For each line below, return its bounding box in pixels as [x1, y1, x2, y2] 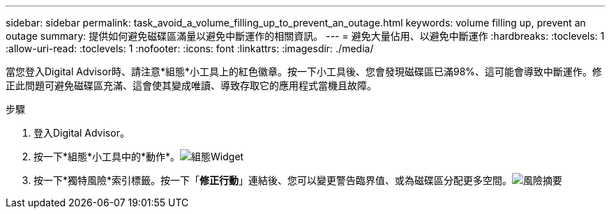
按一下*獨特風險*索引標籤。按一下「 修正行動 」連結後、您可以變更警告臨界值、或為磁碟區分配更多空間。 [33, 174, 513, 186]
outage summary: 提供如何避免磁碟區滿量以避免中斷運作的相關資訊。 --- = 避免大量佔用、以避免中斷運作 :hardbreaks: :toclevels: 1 [6, 30, 605, 42]
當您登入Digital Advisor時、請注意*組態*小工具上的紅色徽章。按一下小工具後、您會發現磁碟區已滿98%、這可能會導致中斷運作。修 [6, 66, 603, 77]
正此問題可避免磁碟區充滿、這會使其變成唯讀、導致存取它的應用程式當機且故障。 [6, 79, 377, 91]
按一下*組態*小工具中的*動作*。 [33, 151, 181, 162]
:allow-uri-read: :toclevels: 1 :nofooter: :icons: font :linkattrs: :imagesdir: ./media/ [6, 43, 374, 54]
